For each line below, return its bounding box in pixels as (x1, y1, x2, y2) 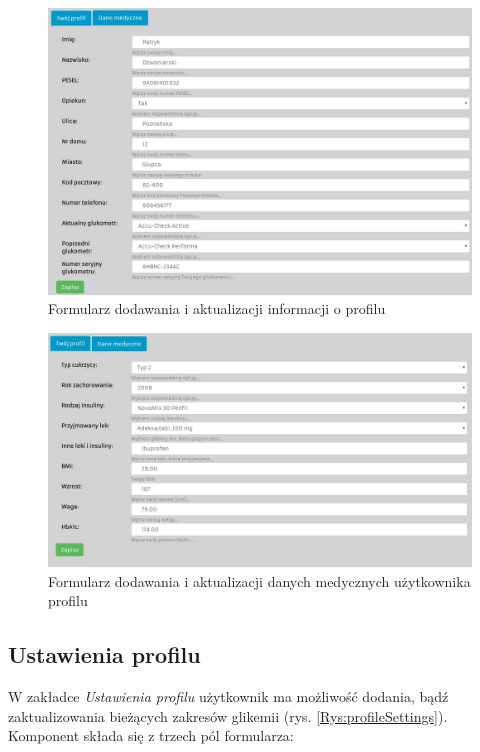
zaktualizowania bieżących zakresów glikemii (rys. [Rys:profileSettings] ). (8, 705, 448, 726)
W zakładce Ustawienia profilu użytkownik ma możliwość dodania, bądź (8, 686, 449, 707)
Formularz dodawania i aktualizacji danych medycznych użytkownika (48, 570, 471, 591)
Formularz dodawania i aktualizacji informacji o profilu (48, 298, 386, 319)
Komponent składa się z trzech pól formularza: (8, 725, 294, 746)
